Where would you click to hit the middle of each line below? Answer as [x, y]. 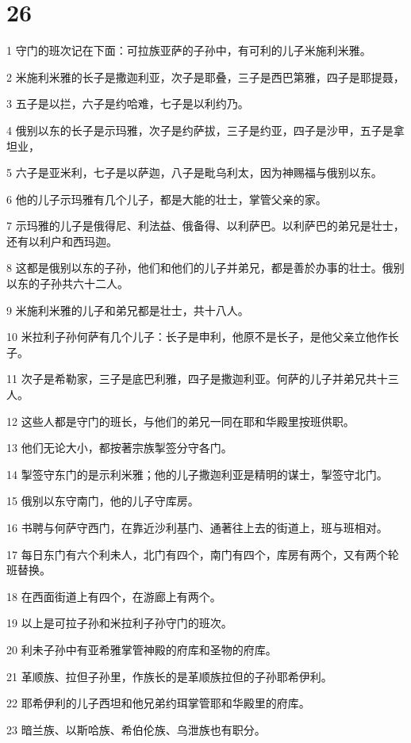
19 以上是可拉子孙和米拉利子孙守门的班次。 [119, 623]
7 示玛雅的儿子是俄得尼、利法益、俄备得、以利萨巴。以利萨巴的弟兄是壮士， [205, 226]
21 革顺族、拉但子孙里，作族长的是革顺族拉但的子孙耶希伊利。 [169, 676]
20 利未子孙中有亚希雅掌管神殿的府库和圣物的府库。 [142, 649]
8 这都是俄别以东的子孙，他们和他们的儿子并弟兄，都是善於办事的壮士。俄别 [205, 268]
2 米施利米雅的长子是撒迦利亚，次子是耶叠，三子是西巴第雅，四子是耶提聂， [205, 77]
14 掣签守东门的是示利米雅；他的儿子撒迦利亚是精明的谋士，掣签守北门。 [197, 474]
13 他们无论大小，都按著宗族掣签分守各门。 [119, 448]
